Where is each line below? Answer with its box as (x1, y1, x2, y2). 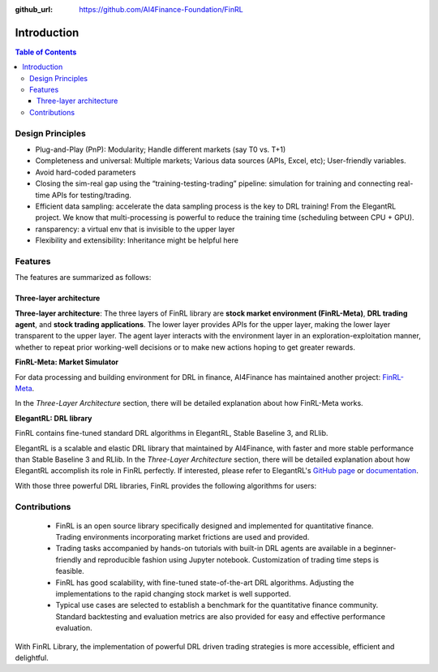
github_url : (15, 5, 53, 14)
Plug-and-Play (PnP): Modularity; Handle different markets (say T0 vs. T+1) (35, 144, 286, 154)
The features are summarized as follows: (15, 273, 152, 282)
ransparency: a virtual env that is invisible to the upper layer (35, 224, 235, 234)
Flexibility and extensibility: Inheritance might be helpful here (35, 235, 239, 245)
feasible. (55, 566, 84, 576)
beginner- (363, 544, 397, 554)
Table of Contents (15, 47, 77, 57)
